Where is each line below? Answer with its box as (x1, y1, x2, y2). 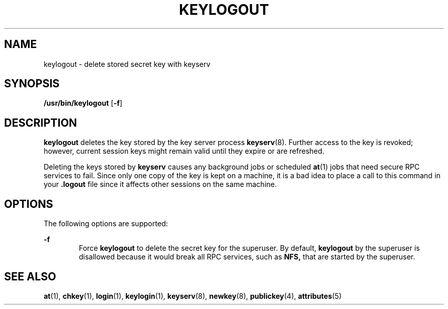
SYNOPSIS (4, 77, 60, 90)
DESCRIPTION (4, 116, 77, 129)
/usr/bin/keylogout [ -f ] (43, 99, 123, 108)
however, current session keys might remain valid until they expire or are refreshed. (43, 147, 325, 156)
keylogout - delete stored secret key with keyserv (43, 59, 211, 68)
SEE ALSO (4, 270, 56, 283)
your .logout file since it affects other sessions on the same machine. (43, 180, 277, 189)
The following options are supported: (43, 219, 168, 228)
